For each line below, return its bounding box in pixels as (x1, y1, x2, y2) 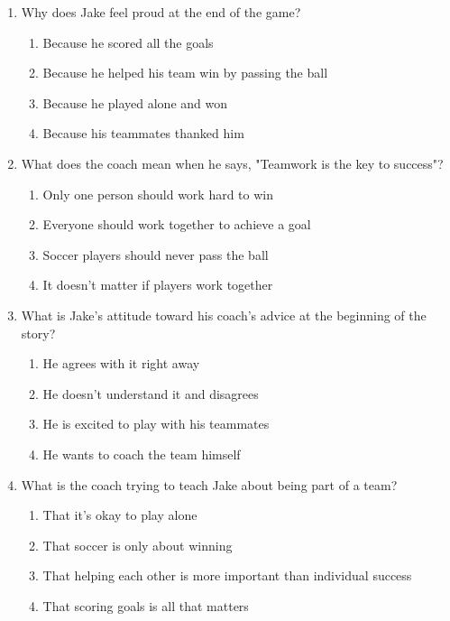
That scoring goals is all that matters (42, 596, 249, 615)
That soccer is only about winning (42, 535, 233, 554)
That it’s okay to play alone (42, 505, 197, 524)
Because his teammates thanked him (42, 124, 244, 143)
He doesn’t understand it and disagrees (42, 384, 259, 403)
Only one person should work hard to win (42, 184, 274, 203)
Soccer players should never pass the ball (42, 245, 269, 264)
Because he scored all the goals (42, 32, 214, 51)
